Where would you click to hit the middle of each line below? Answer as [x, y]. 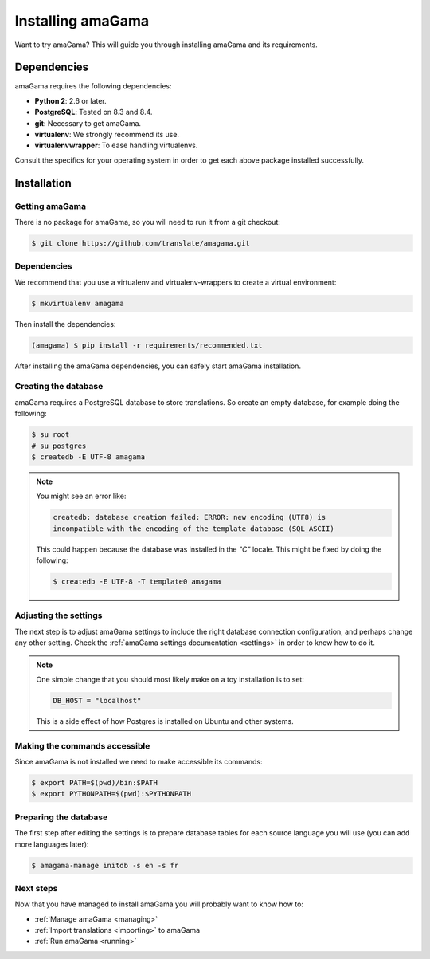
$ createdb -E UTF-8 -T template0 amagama [137, 582]
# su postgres [59, 446]
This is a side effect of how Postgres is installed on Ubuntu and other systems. [165, 721]
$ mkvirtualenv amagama [78, 303]
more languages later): [52, 844]
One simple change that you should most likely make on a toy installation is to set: [170, 679]
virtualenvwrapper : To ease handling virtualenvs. [116, 145]
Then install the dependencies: [65, 324]
